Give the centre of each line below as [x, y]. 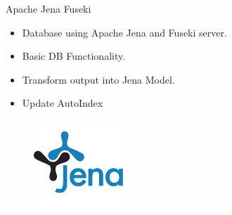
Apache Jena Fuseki [49, 8]
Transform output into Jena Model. [98, 79]
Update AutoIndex [63, 103]
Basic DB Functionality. [74, 56]
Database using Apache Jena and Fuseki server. [124, 32]
